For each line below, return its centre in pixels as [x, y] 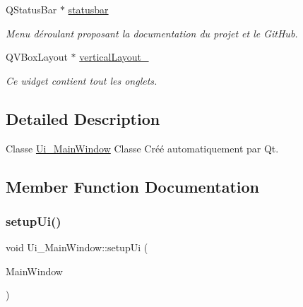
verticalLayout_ [114, 57]
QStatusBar [31, 9]
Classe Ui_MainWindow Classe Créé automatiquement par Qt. [142, 148]
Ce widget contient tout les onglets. [82, 80]
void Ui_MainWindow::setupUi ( [77, 247]
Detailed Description [83, 118]
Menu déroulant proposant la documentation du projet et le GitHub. [152, 33]
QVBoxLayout [37, 57]
